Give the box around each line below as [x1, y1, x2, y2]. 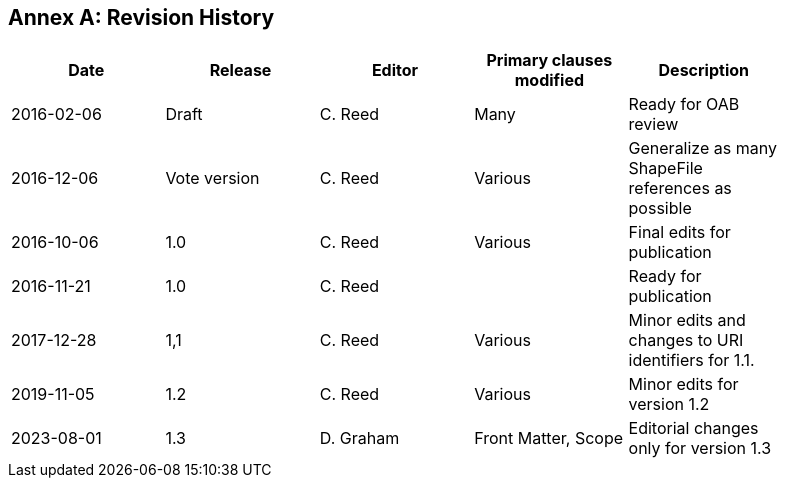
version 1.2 [628, 394, 710, 415]
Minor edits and [628, 310, 746, 331]
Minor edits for [628, 374, 739, 395]
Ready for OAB [628, 94, 740, 115]
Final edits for [628, 222, 731, 243]
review [628, 114, 679, 135]
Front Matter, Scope [474, 428, 624, 449]
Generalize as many [628, 138, 777, 159]
